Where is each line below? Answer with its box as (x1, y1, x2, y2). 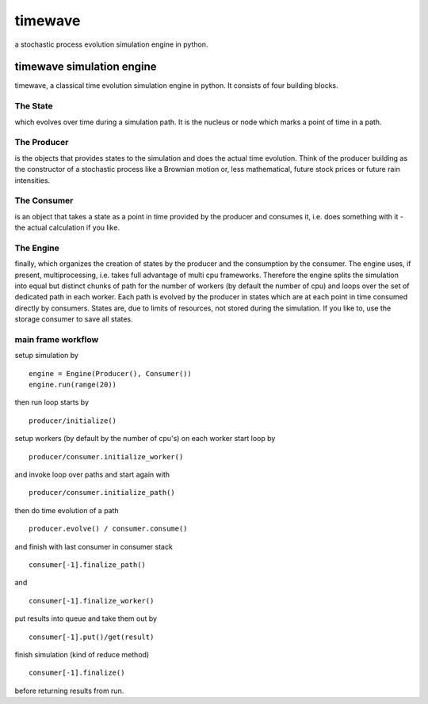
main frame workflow (14, 333, 99, 344)
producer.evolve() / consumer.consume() (29, 524, 188, 534)
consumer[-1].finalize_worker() (29, 596, 155, 605)
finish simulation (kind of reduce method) (14, 649, 150, 659)
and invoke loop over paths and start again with (14, 470, 170, 479)
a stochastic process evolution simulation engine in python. (14, 40, 208, 49)
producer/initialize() (29, 416, 117, 425)
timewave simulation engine (14, 60, 158, 74)
